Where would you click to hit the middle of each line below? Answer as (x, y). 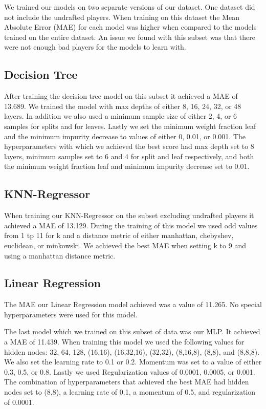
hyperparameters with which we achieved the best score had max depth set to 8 (129, 146)
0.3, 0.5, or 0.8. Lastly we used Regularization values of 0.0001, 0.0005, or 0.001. (130, 371)
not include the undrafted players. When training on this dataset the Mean (122, 17)
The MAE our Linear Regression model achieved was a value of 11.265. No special (133, 304)
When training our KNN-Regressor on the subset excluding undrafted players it (129, 215)
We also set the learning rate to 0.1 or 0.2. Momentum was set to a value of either (133, 362)
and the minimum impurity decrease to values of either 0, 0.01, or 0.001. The (125, 136)
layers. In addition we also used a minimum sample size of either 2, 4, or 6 (121, 116)
